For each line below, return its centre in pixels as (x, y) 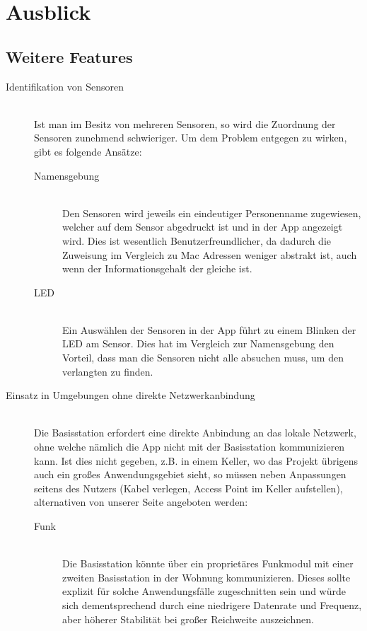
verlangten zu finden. (108, 371)
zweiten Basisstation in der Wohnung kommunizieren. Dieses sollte (206, 577)
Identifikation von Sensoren (65, 86)
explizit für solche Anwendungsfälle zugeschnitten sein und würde (204, 591)
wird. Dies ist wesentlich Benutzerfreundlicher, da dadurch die (197, 240)
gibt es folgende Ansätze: (88, 151)
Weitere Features (69, 56)
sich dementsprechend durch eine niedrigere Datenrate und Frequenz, (212, 604)
